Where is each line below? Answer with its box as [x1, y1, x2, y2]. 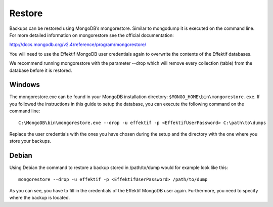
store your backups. [9, 138, 52, 144]
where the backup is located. [9, 195, 70, 201]
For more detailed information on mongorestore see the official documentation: [9, 32, 174, 38]
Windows [9, 80, 40, 89]
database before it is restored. [9, 67, 72, 73]
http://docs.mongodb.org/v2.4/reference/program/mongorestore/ [9, 42, 147, 48]
